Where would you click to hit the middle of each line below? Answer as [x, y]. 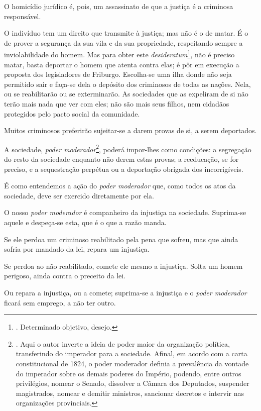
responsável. [23, 16]
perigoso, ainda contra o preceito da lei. [65, 276]
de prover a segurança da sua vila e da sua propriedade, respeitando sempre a [123, 42]
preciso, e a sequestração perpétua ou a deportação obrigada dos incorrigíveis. [124, 169]
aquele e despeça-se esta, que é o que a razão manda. [85, 222]
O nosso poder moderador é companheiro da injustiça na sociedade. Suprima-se [125, 212]
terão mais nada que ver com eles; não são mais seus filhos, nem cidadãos [117, 104]
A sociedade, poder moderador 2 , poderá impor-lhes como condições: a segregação [128, 148]
